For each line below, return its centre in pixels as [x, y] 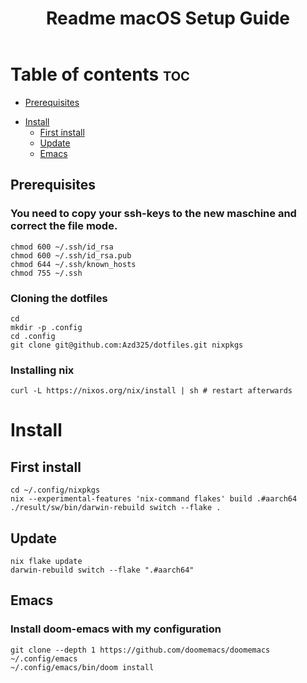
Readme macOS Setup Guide [168, 18]
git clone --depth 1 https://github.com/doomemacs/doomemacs [140, 650]
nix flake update [46, 562]
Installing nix [42, 370]
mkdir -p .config [46, 327]
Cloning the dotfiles [59, 298]
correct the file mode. [64, 226]
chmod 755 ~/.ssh [46, 273]
